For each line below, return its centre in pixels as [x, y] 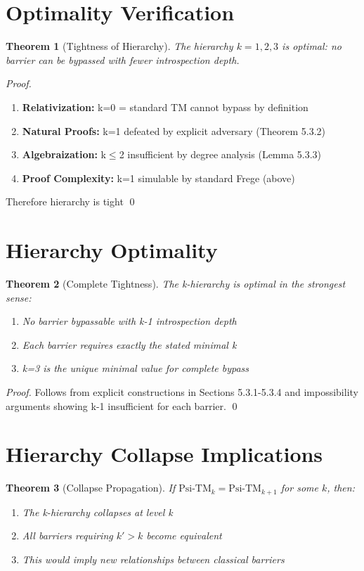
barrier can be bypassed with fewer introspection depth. [123, 59]
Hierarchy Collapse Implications [164, 454]
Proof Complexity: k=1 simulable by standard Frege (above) [158, 178]
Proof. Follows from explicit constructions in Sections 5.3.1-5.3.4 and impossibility [182, 391]
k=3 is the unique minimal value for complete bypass [136, 368]
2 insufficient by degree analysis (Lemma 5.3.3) [220, 154]
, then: [341, 488]
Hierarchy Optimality [112, 250]
